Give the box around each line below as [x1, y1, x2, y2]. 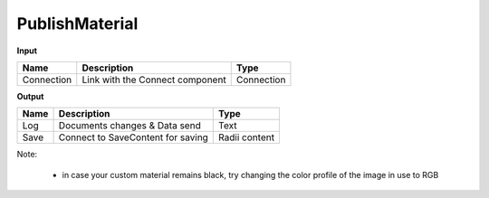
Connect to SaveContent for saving [58, 131, 208, 144]
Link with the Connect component [81, 73, 226, 86]
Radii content [218, 131, 275, 144]
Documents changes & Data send [58, 119, 201, 132]
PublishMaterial [16, 14, 139, 33]
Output [16, 90, 44, 101]
